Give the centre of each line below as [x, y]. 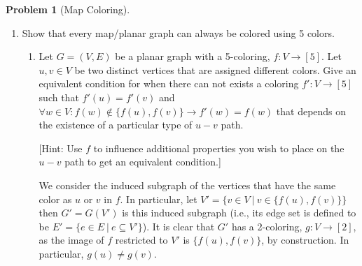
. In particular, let [159, 199]
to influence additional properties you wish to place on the [219, 148]
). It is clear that [179, 226]
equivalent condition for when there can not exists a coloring [169, 83]
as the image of [71, 240]
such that [59, 97]
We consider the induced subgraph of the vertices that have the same [187, 185]
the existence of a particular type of [116, 125]
